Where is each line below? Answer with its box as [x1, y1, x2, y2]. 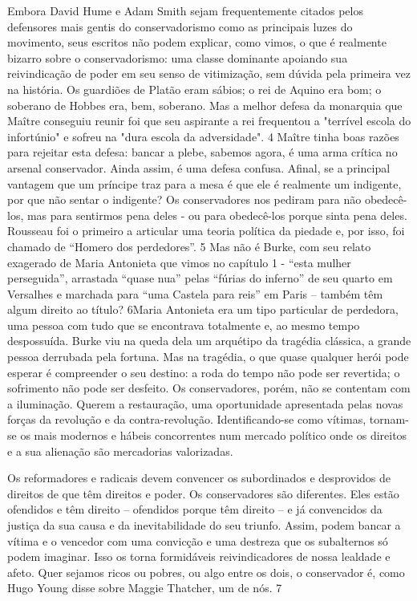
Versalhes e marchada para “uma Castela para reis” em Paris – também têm [7, 285, 383, 302]
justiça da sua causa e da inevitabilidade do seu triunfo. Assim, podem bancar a [7, 517, 401, 533]
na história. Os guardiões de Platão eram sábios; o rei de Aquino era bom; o [7, 80, 382, 97]
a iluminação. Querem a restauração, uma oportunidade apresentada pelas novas [7, 395, 403, 412]
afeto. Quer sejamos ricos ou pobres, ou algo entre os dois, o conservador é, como [7, 563, 405, 580]
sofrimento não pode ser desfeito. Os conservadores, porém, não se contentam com [7, 380, 411, 396]
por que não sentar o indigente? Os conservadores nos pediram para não [7, 191, 362, 208]
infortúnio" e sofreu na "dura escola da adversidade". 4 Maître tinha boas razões [7, 128, 399, 144]
